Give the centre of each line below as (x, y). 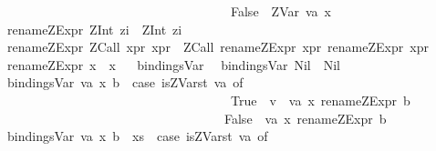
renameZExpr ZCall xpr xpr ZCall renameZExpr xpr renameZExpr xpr (218, 47)
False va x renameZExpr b (305, 118)
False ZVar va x (280, 11)
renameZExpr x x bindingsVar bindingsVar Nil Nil (173, 64)
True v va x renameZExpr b (320, 100)
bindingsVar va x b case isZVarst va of (125, 82)
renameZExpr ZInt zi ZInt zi (94, 29)
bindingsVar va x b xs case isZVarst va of (137, 136)
